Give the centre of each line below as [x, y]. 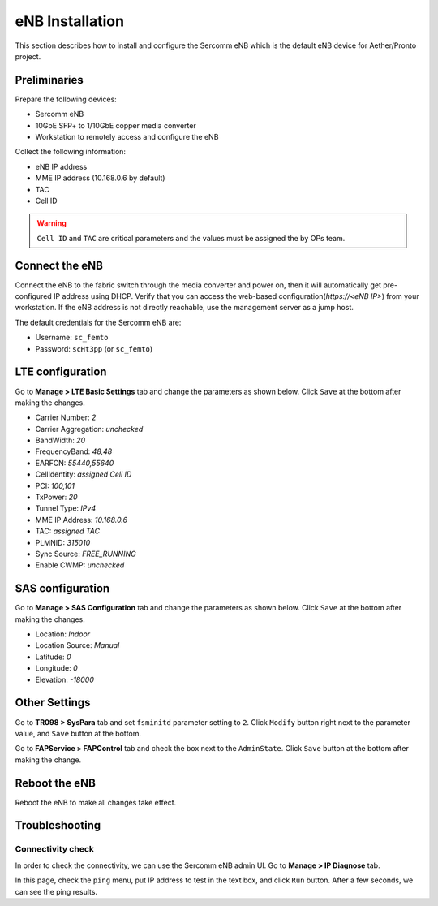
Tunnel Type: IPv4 [66, 508]
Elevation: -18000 [65, 679]
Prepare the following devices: [66, 99]
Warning [52, 223]
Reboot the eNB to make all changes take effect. [96, 802]
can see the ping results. [56, 891]
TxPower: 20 [56, 497]
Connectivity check [55, 849]
